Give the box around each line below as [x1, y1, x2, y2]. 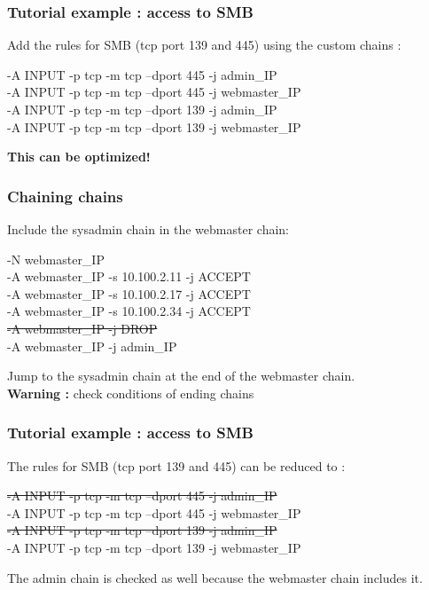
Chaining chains [7, 185, 123, 207]
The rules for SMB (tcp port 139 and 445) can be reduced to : [7, 456, 346, 475]
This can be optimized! [7, 147, 151, 166]
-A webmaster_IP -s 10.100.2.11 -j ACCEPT [7, 267, 251, 286]
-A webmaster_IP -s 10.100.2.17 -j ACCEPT [7, 284, 251, 303]
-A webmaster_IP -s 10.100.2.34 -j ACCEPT [7, 302, 251, 320]
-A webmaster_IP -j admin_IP [7, 336, 177, 355]
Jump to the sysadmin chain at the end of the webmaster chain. [7, 366, 355, 385]
